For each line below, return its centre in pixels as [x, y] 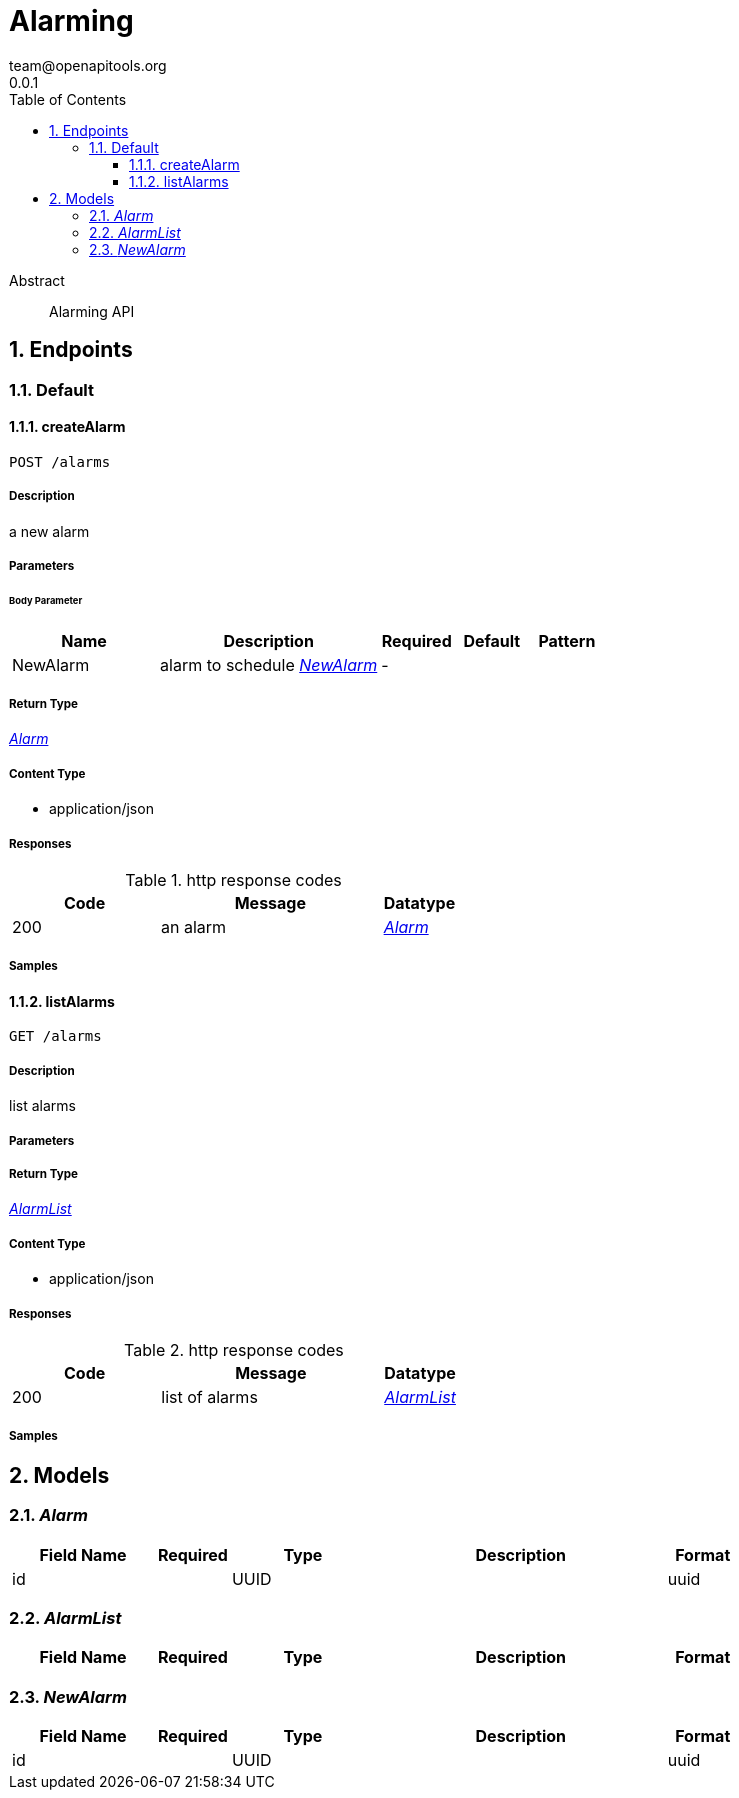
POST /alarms [60, 461]
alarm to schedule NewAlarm [269, 664]
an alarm [194, 927]
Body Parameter [46, 600]
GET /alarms [55, 1036]
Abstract [37, 280]
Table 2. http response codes [234, 1349]
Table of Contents [68, 99]
